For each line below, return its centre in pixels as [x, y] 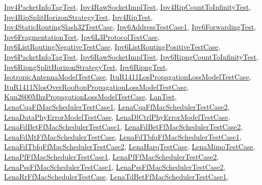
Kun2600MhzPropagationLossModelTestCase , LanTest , [91, 97]
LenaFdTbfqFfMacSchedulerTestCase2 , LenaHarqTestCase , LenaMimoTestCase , [130, 147]
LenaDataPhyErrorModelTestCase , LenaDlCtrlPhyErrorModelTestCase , [117, 116]
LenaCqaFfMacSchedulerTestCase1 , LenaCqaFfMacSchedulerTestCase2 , [117, 106]
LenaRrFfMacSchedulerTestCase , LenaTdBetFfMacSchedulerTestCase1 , [116, 177]
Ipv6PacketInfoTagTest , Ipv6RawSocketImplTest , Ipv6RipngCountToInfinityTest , [131, 56]
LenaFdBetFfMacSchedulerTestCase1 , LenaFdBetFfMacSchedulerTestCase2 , [124, 127]
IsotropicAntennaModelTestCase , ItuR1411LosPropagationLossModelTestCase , [128, 77]
